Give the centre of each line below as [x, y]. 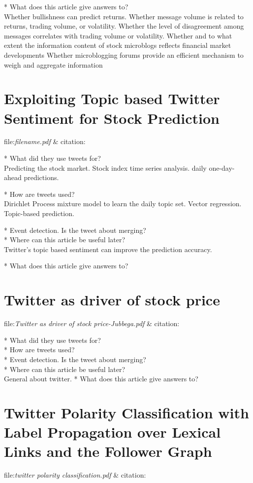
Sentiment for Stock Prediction [112, 118]
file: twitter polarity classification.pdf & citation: [75, 475]
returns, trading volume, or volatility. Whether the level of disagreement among [124, 26]
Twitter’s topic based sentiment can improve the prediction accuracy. [108, 249]
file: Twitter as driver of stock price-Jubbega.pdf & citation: [92, 323]
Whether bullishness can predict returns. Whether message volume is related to [124, 16]
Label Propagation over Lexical [112, 432]
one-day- [222, 167]
